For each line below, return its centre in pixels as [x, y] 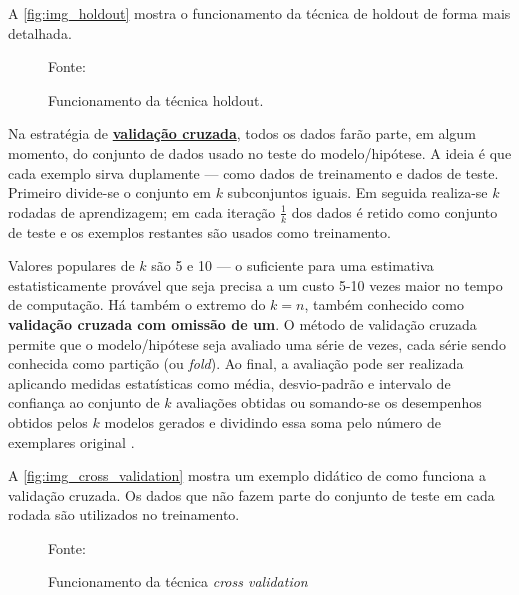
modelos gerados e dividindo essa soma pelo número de [272, 421]
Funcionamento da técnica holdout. [156, 99]
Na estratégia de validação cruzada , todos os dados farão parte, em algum [242, 133]
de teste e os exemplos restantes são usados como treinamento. [199, 231]
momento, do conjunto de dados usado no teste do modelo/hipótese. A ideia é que [260, 152]
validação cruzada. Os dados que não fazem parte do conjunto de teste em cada [251, 494]
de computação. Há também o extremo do [137, 304]
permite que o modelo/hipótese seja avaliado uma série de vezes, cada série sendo [257, 343]
